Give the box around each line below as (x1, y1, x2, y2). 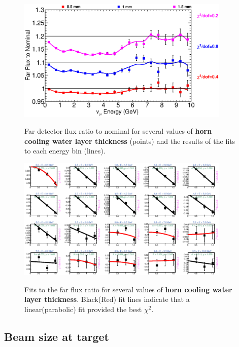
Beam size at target (4, 328, 109, 344)
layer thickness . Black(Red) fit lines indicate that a (24, 294, 190, 304)
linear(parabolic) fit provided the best (24, 303, 142, 314)
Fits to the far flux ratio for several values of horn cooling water (24, 284, 232, 294)
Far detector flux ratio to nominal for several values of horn (24, 126, 212, 136)
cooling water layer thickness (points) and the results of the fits (24, 135, 235, 146)
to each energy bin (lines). (24, 145, 106, 156)
